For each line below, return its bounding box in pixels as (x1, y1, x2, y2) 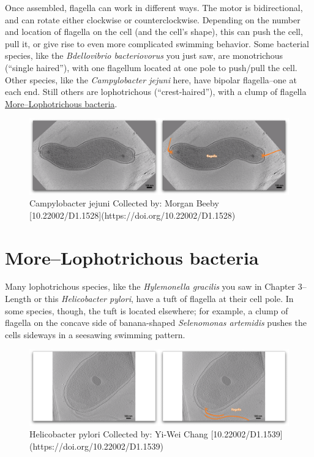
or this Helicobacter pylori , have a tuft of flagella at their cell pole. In (34, 292, 294, 305)
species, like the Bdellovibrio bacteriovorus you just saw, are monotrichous (5, 49, 283, 62)
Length (5, 292, 31, 305)
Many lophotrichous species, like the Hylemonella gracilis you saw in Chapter (5, 280, 296, 293)
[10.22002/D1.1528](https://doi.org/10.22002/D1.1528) (29, 208, 236, 221)
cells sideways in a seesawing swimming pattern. (5, 328, 185, 341)
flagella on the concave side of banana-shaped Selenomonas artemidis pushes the (5, 316, 307, 329)
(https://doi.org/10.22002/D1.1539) (29, 439, 163, 452)
